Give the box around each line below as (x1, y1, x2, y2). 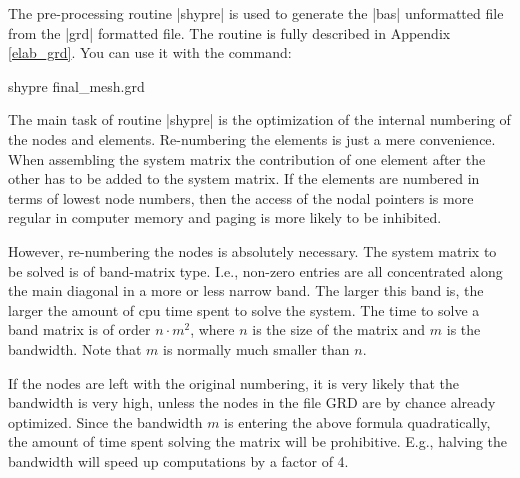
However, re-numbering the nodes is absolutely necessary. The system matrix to (8, 240, 497, 261)
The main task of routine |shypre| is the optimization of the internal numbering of (8, 109, 511, 130)
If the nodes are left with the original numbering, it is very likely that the (8, 372, 460, 393)
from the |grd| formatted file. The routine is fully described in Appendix (8, 22, 451, 43)
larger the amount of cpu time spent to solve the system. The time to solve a (8, 299, 480, 320)
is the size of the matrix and (252, 319, 426, 340)
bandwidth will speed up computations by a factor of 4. (8, 450, 349, 471)
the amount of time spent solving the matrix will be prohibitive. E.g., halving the (8, 431, 508, 452)
